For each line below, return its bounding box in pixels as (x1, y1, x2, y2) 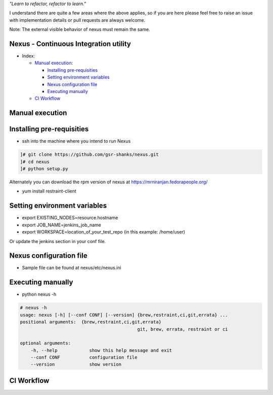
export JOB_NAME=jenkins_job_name (22, 222, 101, 228)
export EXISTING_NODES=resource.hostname (22, 215, 118, 221)
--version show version (30, 362, 121, 367)
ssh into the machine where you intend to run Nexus (22, 138, 131, 144)
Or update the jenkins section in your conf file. (9, 238, 106, 244)
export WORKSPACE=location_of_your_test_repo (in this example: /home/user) (22, 229, 186, 235)
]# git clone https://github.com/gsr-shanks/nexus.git (20, 152, 159, 157)
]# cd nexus (20, 159, 50, 165)
